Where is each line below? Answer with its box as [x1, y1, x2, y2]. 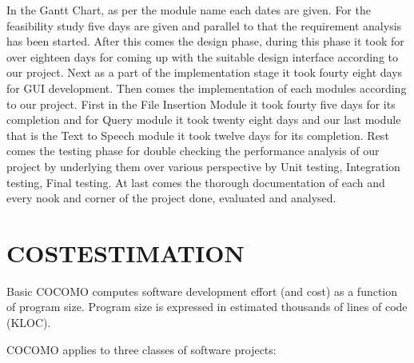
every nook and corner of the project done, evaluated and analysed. [6, 189, 336, 206]
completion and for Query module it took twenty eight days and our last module [6, 111, 401, 128]
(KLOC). [6, 314, 51, 331]
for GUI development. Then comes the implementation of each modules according [6, 79, 407, 96]
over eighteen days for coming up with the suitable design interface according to [6, 48, 398, 65]
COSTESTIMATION [6, 236, 245, 269]
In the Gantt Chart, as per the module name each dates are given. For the [6, 2, 371, 18]
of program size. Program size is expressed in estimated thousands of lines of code [6, 298, 408, 315]
